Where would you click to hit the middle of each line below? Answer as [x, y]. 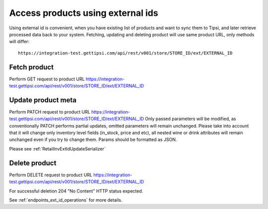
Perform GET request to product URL [47, 79]
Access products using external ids [84, 13]
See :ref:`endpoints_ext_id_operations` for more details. [66, 200]
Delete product [33, 163]
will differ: [19, 42]
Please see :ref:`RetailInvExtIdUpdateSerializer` [57, 148]
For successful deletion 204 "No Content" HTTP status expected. [76, 191]
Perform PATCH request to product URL [50, 112]
